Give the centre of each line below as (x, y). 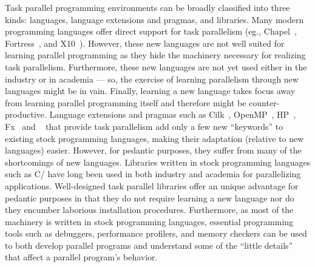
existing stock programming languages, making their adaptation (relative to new (154, 138)
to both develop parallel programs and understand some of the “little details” (149, 245)
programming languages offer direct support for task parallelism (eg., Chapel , (151, 31)
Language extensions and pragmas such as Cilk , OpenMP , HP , (173, 114)
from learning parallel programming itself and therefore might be (126, 102)
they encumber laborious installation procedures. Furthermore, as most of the (149, 210)
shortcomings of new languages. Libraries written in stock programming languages (158, 162)
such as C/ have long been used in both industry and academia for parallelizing (153, 174)
